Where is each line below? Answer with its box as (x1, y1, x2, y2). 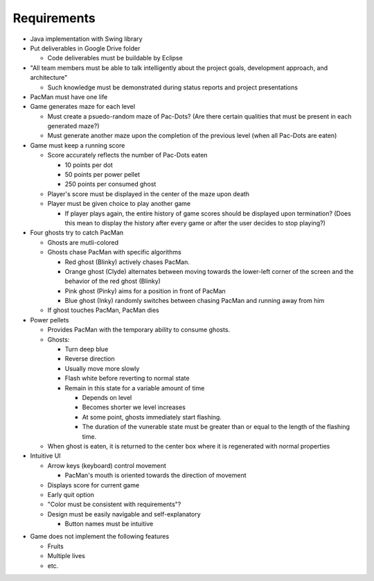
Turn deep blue (64, 345, 109, 354)
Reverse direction (64, 354, 116, 363)
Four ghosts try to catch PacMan (30, 229, 124, 237)
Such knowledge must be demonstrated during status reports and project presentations (47, 83, 298, 92)
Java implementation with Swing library (30, 35, 143, 43)
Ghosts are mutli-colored (47, 238, 119, 246)
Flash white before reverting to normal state (64, 374, 190, 383)
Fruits (47, 541, 64, 550)
